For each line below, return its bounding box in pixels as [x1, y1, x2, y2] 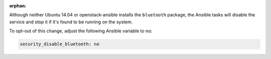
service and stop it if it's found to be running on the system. [9, 19, 133, 25]
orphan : [9, 3, 27, 8]
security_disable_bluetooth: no [20, 41, 100, 47]
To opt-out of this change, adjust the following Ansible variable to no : [9, 28, 153, 34]
